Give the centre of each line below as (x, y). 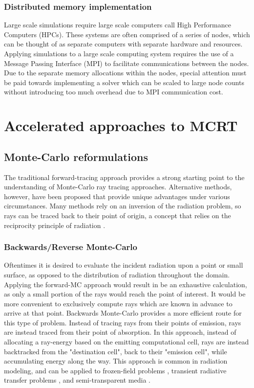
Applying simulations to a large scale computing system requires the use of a (119, 53)
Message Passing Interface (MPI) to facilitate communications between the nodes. (127, 63)
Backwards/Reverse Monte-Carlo (71, 247)
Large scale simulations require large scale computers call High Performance (117, 25)
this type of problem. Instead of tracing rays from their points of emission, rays (123, 322)
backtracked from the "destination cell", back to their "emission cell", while (116, 351)
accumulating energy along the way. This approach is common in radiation (116, 361)
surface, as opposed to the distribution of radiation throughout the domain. (117, 274)
